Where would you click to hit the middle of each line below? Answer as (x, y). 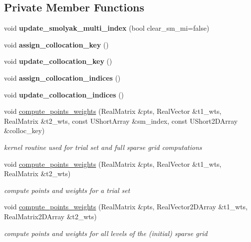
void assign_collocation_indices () (62, 77)
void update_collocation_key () (58, 61)
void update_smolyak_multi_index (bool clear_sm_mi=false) (107, 28)
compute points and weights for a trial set (67, 190)
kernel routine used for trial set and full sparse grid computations (103, 147)
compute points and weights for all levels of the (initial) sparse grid (106, 233)
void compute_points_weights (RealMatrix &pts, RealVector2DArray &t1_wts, (126, 207)
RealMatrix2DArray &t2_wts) (50, 216)
